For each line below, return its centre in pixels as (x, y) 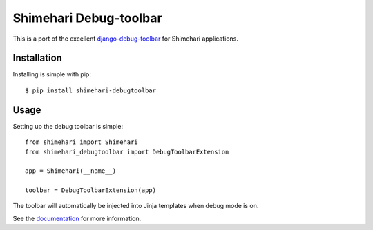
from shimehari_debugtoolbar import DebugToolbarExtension (127, 152)
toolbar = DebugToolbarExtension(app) (91, 190)
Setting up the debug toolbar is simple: (68, 126)
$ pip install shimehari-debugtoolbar (91, 90)
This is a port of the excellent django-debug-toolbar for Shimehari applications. (125, 39)
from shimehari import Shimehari (82, 142)
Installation (37, 58)
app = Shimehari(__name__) (71, 171)
